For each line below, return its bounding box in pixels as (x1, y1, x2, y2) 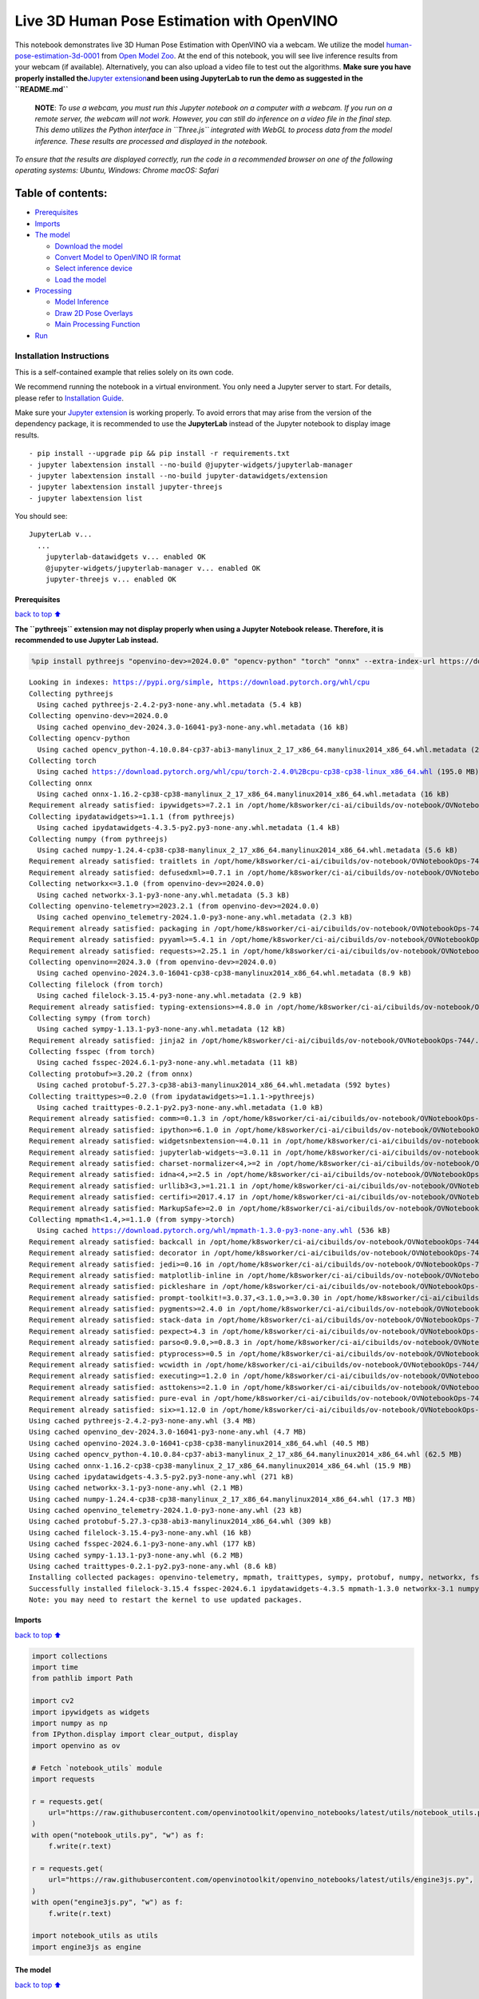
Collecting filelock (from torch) (29, 980, 164, 989)
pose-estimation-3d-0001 (14, 50, 100, 60)
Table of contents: (14, 186, 108, 200)
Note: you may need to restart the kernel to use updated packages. (29, 1595, 303, 1605)
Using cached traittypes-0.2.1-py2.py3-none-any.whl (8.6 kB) (29, 1562, 278, 1571)
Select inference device (54, 264, 133, 273)
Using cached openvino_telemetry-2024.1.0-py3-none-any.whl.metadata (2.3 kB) (37, 912, 354, 922)
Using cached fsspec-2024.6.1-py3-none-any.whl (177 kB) (29, 1539, 257, 1549)
